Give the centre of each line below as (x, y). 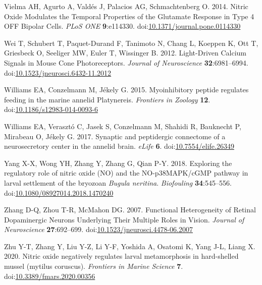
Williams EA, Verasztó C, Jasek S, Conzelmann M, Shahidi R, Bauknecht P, (123, 126)
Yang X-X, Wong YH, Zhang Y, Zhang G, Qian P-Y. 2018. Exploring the (118, 163)
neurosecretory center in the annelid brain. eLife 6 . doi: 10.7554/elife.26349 (119, 146)
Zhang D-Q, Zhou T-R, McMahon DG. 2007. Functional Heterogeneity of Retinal (130, 210)
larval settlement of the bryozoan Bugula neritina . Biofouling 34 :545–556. (118, 182)
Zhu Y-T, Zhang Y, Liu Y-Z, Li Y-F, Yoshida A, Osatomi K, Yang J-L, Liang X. (130, 246)
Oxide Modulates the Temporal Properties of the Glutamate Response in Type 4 (129, 16)
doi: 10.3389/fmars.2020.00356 (50, 276)
